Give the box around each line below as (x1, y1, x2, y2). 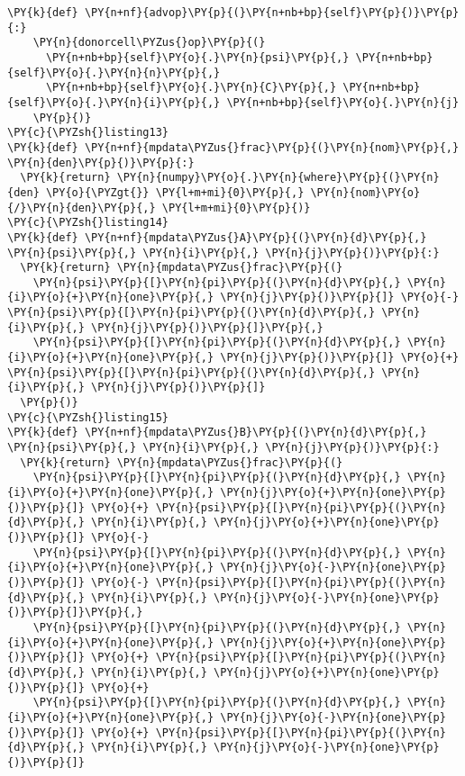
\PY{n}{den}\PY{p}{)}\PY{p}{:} (7, 156, 195, 169)
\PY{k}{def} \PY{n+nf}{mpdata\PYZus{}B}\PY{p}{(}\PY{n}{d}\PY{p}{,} (7, 426, 427, 439)
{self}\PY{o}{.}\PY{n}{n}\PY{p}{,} (7, 66, 221, 79)
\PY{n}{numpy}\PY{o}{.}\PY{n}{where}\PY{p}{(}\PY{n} (116, 171, 440, 185)
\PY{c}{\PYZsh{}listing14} (7, 216, 169, 230)
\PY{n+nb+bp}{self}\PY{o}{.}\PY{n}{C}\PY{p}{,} (45, 81, 337, 95)
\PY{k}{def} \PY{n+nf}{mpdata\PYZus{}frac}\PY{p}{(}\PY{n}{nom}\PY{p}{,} (7, 140, 460, 154)
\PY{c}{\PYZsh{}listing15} (7, 411, 169, 424)
